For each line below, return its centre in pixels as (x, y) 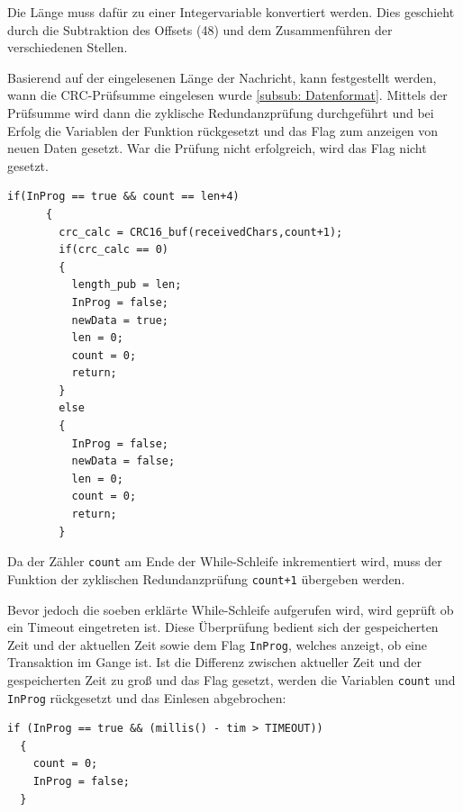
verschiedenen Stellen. (68, 47)
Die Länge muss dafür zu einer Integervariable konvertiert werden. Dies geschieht (231, 12)
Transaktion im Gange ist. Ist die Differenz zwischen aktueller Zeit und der (215, 662)
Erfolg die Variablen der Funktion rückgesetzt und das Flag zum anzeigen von (223, 130)
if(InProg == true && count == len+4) (123, 197)
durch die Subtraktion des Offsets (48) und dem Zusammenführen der (200, 29)
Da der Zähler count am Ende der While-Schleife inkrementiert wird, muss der (225, 561)
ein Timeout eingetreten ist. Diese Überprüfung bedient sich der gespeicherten (223, 627)
